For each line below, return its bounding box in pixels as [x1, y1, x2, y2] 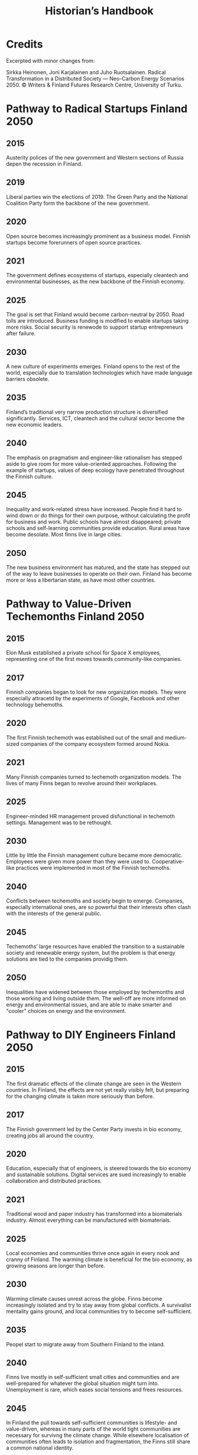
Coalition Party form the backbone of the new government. [6, 199, 150, 207]
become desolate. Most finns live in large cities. [6, 531, 122, 538]
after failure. [6, 330, 36, 337]
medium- [164, 734, 187, 741]
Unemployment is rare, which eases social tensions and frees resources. [6, 1386, 183, 1393]
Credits [6, 37, 43, 51]
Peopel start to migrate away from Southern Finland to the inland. [6, 1340, 165, 1348]
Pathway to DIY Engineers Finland [6, 1028, 176, 1041]
